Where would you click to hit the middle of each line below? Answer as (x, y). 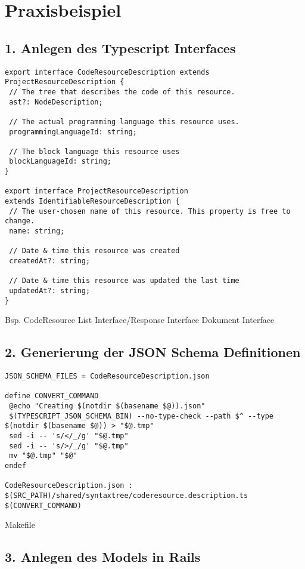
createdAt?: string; (50, 261)
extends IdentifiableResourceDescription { (92, 202)
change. (20, 221)
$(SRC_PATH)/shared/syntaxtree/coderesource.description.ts (127, 496)
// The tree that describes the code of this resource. (122, 92)
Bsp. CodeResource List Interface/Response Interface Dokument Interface (140, 320)
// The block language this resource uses (94, 151)
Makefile (20, 525)
